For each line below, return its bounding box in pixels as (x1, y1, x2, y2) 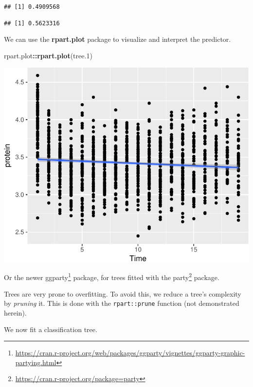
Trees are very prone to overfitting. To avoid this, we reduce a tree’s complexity (4, 288, 241, 299)
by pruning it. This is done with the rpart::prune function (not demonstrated (4, 298, 239, 308)
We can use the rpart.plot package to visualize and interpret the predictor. (4, 34, 231, 44)
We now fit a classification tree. (4, 324, 97, 334)
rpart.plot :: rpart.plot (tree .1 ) (4, 50, 92, 60)
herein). (4, 307, 27, 317)
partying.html (15, 357, 56, 367)
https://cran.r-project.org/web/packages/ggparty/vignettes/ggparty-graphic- (15, 348, 245, 358)
